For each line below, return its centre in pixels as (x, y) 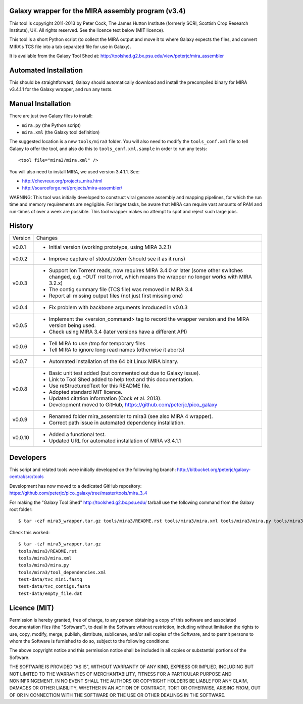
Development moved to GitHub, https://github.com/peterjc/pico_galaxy (133, 405)
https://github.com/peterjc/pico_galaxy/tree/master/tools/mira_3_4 (78, 493)
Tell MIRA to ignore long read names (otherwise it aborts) (117, 350)
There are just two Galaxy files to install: (51, 116)
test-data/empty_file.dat (50, 593)
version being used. (72, 325)
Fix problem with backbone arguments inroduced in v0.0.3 (118, 307)
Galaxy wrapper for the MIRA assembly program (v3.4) (97, 11)
